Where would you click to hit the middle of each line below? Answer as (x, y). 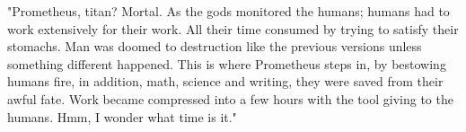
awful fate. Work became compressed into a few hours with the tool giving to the (230, 98)
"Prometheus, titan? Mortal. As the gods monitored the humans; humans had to (229, 11)
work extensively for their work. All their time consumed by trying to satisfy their (233, 28)
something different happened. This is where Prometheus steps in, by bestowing (227, 63)
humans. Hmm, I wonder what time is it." (122, 116)
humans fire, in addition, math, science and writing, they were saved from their (225, 81)
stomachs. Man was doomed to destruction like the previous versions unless (215, 46)
